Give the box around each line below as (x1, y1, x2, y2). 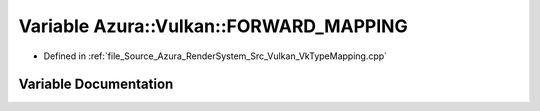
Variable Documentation (18, 76, 174, 93)
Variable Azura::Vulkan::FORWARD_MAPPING (18, 15, 409, 37)
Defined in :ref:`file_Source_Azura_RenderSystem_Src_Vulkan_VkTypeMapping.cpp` (43, 50, 388, 62)
